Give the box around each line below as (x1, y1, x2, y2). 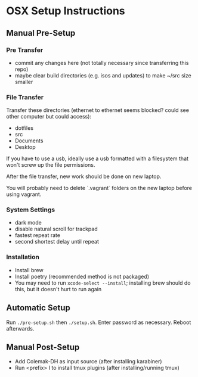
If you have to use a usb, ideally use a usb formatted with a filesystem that (6, 155, 189, 162)
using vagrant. (6, 191, 42, 198)
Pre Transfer (6, 46, 44, 54)
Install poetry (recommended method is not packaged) (14, 273, 149, 280)
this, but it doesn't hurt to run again (14, 285, 102, 292)
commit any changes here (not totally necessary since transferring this (14, 59, 189, 66)
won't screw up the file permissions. (6, 161, 95, 169)
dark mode (14, 219, 42, 226)
